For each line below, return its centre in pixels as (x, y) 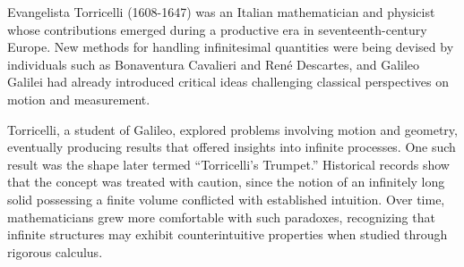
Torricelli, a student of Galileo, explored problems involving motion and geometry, (232, 129)
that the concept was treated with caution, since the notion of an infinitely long (226, 182)
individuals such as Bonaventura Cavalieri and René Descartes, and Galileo (214, 64)
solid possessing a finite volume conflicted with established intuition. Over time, (226, 199)
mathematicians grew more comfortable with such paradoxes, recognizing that (221, 217)
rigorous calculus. (55, 251)
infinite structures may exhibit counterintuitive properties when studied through (228, 234)
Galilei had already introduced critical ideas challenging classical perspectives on (228, 82)
